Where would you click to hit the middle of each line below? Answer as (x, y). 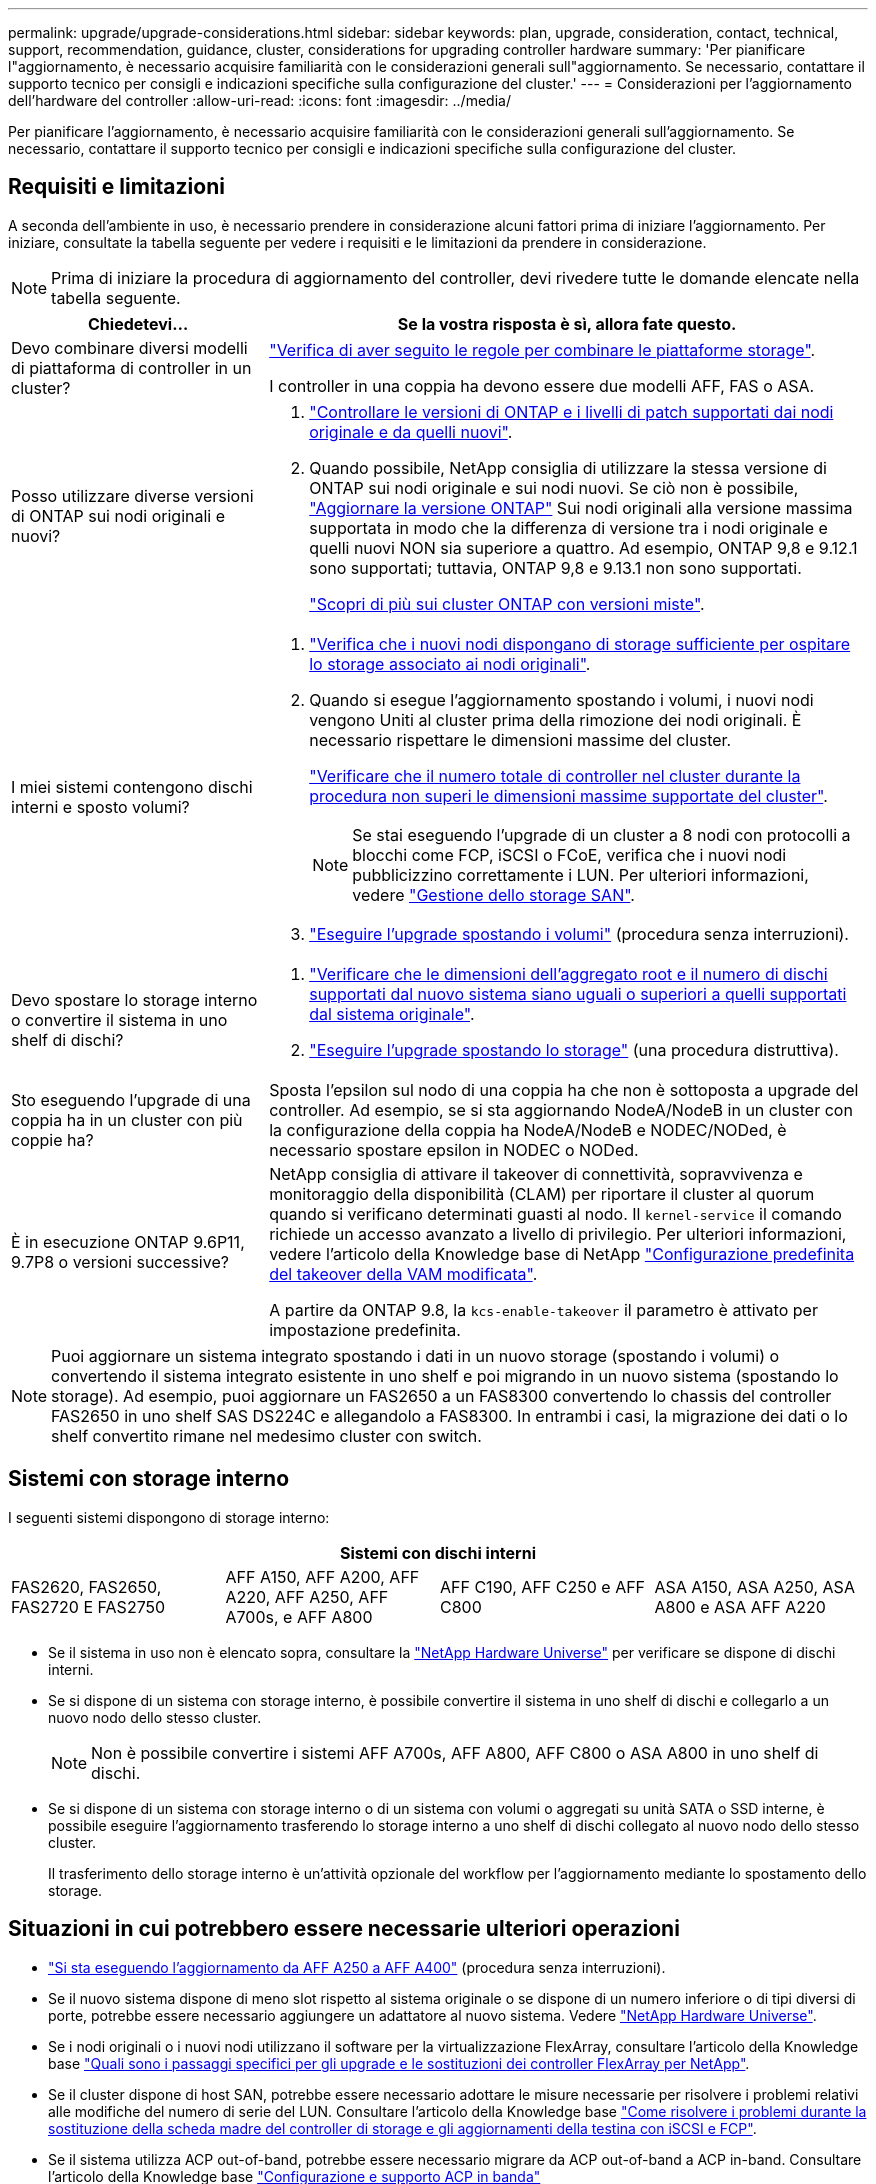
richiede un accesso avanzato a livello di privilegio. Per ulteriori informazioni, (558, 1233)
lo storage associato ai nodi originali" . (450, 663)
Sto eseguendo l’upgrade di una (131, 1099)
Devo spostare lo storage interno (134, 999)
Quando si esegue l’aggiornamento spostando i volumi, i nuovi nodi (561, 699)
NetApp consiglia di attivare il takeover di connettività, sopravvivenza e (536, 1173)
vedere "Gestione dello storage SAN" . (493, 894)
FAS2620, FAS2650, (86, 1586)
